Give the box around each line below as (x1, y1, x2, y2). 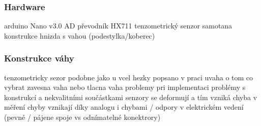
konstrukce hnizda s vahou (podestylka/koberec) (4, 30, 155, 41)
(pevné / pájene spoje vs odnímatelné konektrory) (4, 112, 161, 122)
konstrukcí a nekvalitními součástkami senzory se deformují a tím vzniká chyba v (4, 91, 257, 102)
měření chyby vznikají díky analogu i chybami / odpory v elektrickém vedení (4, 102, 244, 112)
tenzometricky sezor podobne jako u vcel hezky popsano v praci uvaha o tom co (4, 72, 253, 82)
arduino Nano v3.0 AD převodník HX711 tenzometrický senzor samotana (4, 20, 233, 31)
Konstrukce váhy (4, 52, 74, 65)
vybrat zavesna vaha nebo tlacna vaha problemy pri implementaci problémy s (4, 82, 246, 92)
